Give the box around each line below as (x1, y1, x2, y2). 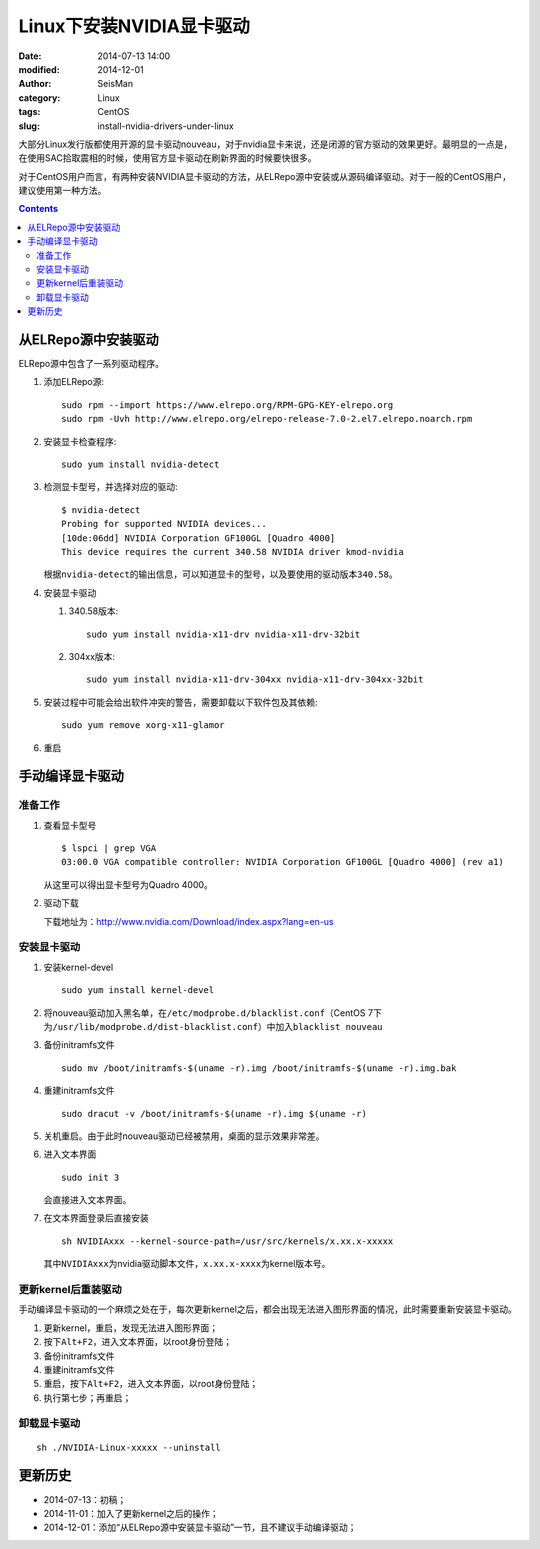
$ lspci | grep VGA (61, 843, 157, 854)
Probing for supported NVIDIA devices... (61, 518, 267, 530)
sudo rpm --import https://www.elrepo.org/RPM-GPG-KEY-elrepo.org (61, 399, 394, 410)
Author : (18, 78, 52, 90)
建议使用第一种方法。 (18, 185, 107, 197)
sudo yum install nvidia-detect (61, 459, 220, 470)
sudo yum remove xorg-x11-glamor (61, 720, 225, 731)
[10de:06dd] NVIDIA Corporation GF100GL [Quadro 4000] (61, 532, 336, 544)
